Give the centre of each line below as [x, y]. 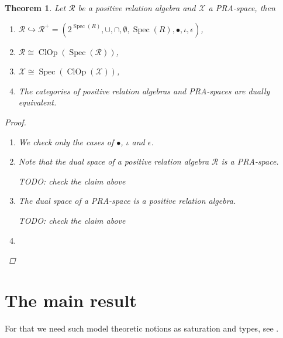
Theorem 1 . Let [35, 8]
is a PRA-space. [250, 161]
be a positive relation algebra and [137, 8]
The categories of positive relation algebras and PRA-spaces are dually [144, 91]
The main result [71, 300]
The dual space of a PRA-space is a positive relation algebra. [127, 201]
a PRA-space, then [242, 8]
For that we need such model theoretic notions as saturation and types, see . [142, 328]
